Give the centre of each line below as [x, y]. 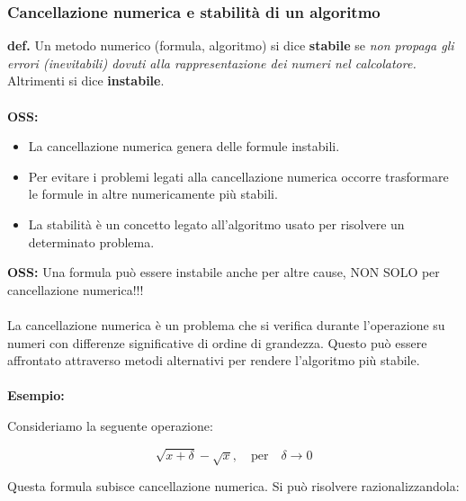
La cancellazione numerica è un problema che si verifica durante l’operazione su [226, 324]
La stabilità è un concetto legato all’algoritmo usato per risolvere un [216, 224]
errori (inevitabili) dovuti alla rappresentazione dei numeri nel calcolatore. [212, 63]
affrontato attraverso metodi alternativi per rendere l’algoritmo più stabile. [214, 360]
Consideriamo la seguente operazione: [110, 425]
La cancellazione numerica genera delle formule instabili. [184, 146]
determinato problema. [91, 242]
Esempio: [36, 395]
